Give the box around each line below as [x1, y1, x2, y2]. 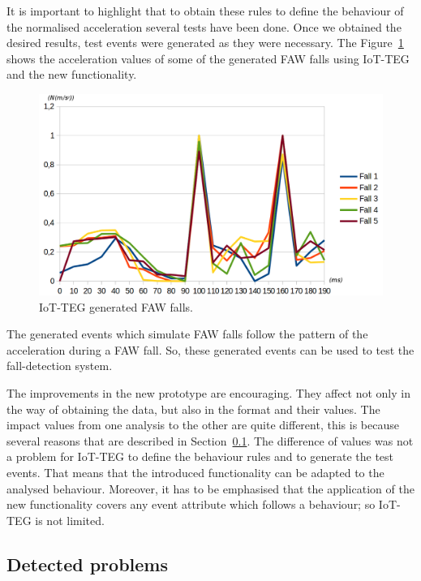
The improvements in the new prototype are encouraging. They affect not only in [6, 384, 410, 401]
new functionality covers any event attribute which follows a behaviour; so [6, 496, 376, 513]
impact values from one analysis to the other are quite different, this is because [6, 416, 399, 433]
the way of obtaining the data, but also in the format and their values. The [6, 400, 380, 417]
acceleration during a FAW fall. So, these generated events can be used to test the [6, 341, 415, 358]
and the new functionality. [6, 66, 137, 83]
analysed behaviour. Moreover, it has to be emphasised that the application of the [6, 480, 415, 497]
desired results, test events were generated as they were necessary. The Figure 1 [6, 34, 404, 51]
